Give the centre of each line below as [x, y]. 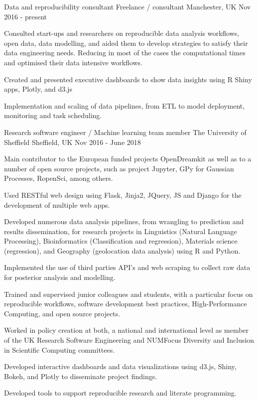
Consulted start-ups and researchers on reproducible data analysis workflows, [122, 33]
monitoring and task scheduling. [53, 115]
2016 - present [26, 16]
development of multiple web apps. [57, 204]
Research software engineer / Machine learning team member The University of [125, 132]
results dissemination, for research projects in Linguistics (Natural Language [121, 231]
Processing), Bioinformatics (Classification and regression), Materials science [121, 241]
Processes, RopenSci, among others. [59, 178]
